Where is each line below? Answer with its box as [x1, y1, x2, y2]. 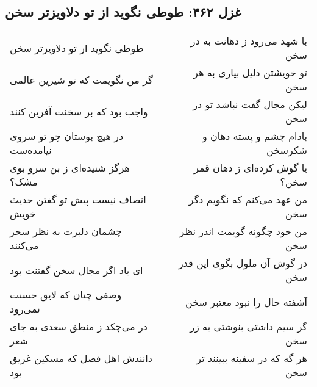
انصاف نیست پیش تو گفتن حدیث [10, 192, 146, 207]
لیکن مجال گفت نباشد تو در [193, 97, 307, 112]
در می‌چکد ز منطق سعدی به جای [10, 319, 148, 334]
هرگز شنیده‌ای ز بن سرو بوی [10, 161, 130, 175]
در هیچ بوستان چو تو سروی [10, 129, 124, 143]
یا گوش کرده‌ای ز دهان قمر [194, 161, 307, 175]
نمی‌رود [10, 302, 40, 316]
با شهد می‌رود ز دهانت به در [190, 34, 307, 48]
